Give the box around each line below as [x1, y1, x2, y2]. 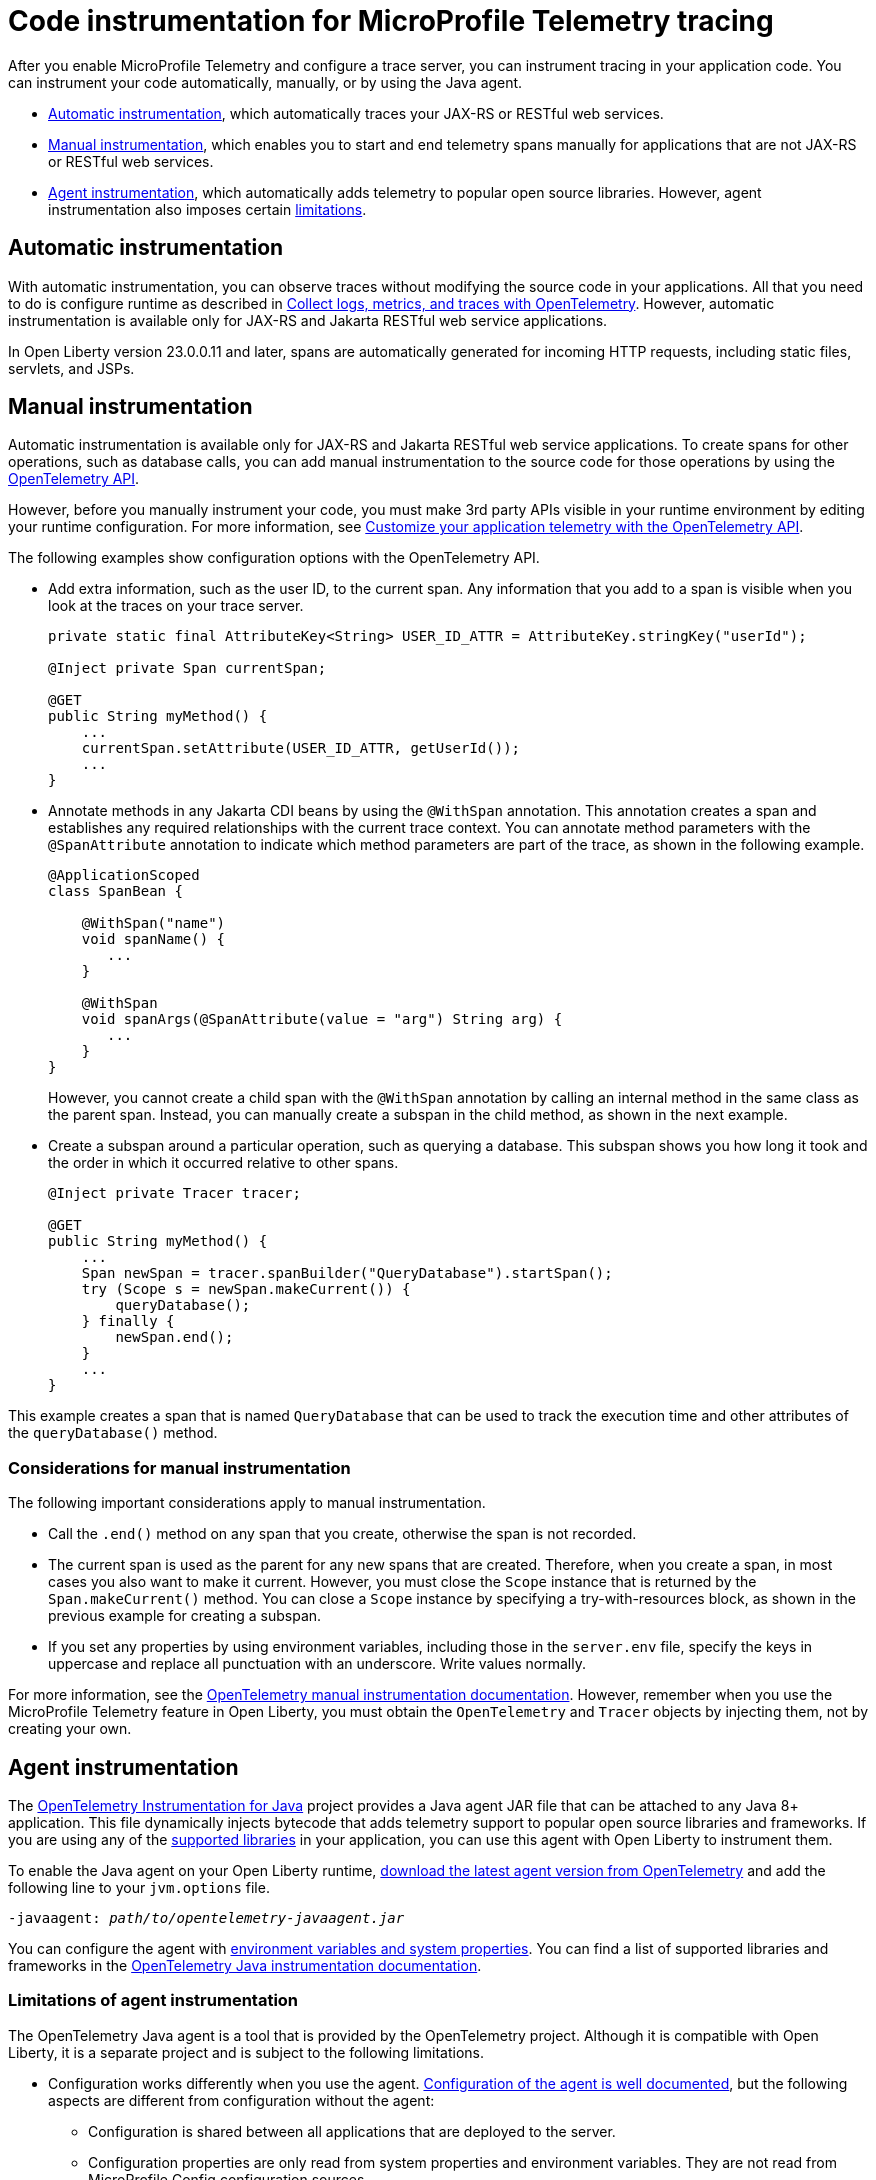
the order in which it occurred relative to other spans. [48, 1154, 399, 1172]
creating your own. [8, 1720, 132, 1738]
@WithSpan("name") [81, 915, 226, 932]
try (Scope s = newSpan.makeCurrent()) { [81, 1281, 411, 1298]
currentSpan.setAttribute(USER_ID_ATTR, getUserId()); [81, 740, 521, 757]
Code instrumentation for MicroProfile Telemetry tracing [8, 4, 774, 38]
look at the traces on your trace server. [48, 597, 304, 615]
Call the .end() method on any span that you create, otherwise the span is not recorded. [48, 1525, 637, 1543]
